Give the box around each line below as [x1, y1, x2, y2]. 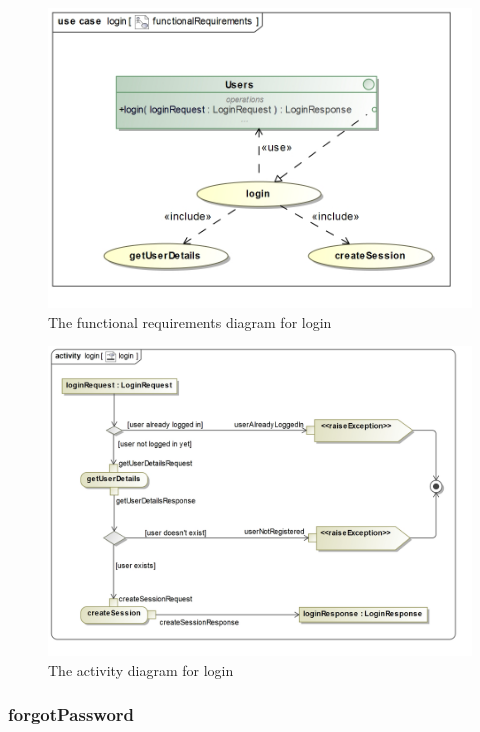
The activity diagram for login [48, 659, 234, 680]
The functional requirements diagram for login [48, 311, 332, 332]
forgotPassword [8, 702, 135, 727]
